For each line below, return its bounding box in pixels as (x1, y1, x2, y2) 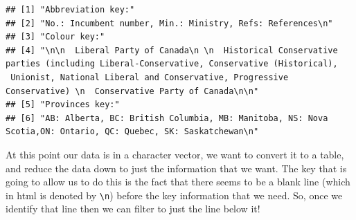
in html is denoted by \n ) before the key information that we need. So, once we (6, 187, 343, 202)
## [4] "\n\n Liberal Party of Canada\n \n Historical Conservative (6, 45, 338, 55)
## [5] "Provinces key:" (6, 100, 120, 110)
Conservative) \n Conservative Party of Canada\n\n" (6, 86, 259, 96)
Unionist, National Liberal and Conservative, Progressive (10, 72, 289, 82)
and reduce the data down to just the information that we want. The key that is (6, 161, 347, 175)
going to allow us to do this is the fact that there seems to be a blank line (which (6, 174, 350, 189)
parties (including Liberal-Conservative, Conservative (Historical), (6, 59, 338, 69)
